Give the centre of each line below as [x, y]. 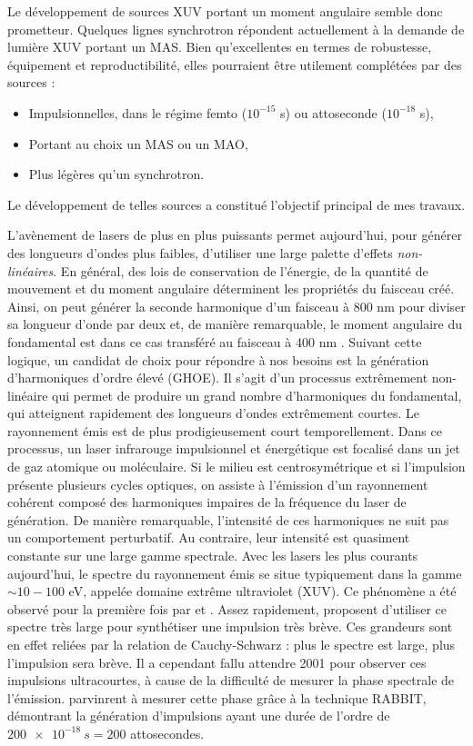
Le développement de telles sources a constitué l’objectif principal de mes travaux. [236, 204]
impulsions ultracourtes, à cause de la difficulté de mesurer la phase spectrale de [231, 680]
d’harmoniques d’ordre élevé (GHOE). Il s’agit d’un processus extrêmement [218, 378]
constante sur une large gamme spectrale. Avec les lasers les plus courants [213, 556]
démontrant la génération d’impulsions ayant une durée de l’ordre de [199, 716]
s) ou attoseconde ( [333, 112]
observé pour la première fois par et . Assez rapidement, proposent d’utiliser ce [227, 608]
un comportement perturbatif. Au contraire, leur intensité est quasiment [209, 537]
